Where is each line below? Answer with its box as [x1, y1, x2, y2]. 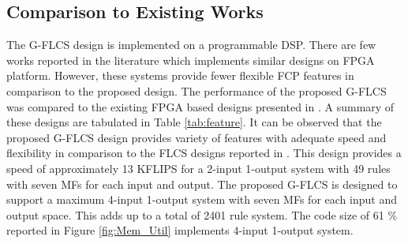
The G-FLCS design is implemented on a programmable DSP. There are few [6, 36, 376, 53]
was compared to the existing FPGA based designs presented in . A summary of [6, 98, 395, 114]
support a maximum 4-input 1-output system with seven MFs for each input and [6, 191, 397, 208]
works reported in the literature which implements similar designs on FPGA [6, 51, 375, 68]
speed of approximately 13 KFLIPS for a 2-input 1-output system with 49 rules [6, 160, 391, 176]
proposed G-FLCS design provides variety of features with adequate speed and [6, 129, 387, 145]
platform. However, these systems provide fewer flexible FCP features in [6, 67, 354, 84]
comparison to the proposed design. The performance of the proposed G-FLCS [6, 82, 387, 99]
